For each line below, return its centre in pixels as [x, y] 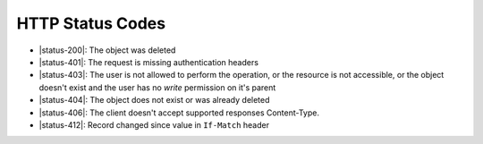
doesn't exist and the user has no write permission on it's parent [157, 87]
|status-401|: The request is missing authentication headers [149, 62]
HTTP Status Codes [91, 23]
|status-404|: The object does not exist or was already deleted [154, 100]
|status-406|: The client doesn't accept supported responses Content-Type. [179, 113]
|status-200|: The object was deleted [107, 50]
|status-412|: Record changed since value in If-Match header [154, 124]
